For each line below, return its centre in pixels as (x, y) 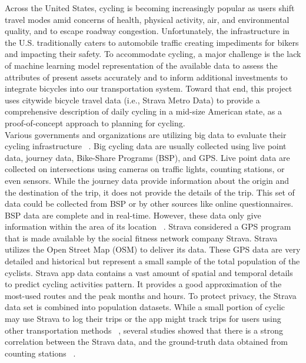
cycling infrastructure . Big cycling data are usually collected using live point (146, 146)
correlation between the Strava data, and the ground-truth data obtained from (146, 342)
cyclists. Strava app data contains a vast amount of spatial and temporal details (149, 272)
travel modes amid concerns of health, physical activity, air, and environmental (147, 19)
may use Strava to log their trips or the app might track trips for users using (143, 319)
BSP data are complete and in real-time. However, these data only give (133, 215)
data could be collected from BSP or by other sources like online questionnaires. (149, 204)
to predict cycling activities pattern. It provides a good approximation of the (143, 284)
